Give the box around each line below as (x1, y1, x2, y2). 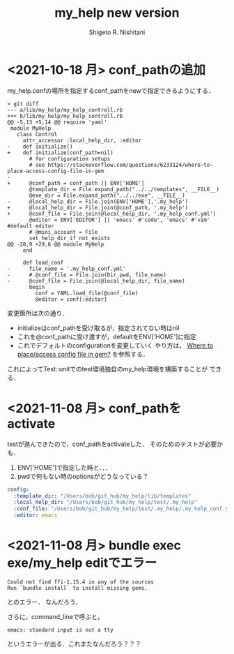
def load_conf (22, 259, 64, 266)
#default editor (7, 222, 54, 230)
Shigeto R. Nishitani (88, 28, 146, 36)
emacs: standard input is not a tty (7, 626, 114, 633)
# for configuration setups (29, 155, 111, 162)
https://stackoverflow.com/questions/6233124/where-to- (47, 161, 214, 168)
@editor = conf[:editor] (35, 295, 108, 303)
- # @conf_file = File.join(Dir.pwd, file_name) (7, 271, 167, 278)
